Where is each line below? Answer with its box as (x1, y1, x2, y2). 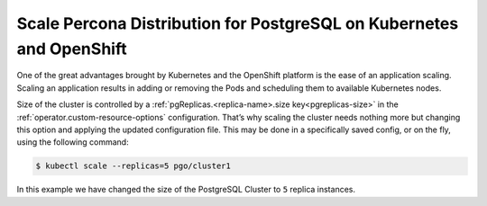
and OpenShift (16, 39, 127, 58)
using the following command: (16, 137, 130, 148)
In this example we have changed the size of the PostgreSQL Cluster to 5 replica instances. (16, 184, 356, 195)
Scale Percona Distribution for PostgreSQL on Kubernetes (16, 13, 459, 33)
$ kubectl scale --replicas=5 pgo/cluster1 (35, 161, 232, 171)
